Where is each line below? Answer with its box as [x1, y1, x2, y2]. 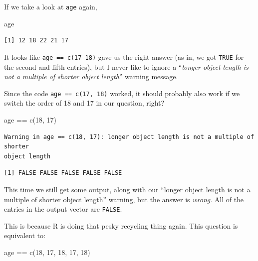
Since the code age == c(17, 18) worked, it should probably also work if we [4, 88, 240, 98]
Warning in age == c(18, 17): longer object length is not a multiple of [4, 133, 255, 140]
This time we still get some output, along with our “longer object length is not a [4, 184, 251, 194]
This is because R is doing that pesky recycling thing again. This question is [4, 220, 238, 231]
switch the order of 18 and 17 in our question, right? [4, 98, 165, 108]
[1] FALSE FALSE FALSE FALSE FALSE [4, 169, 122, 177]
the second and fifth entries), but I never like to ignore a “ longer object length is [4, 61, 249, 72]
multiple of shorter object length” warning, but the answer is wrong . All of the [4, 194, 244, 204]
